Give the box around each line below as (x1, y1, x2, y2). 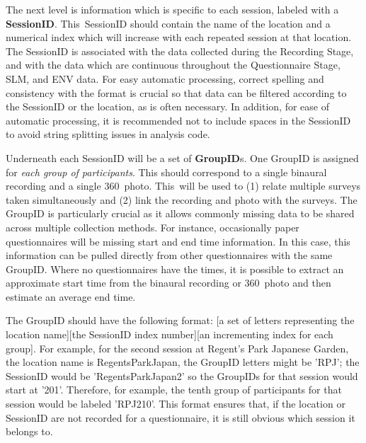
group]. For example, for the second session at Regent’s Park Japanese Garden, (6, 340, 349, 355)
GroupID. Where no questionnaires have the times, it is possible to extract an (6, 261, 344, 276)
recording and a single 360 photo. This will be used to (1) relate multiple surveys (6, 178, 361, 193)
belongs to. (6, 424, 53, 439)
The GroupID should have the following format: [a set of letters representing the (6, 313, 355, 328)
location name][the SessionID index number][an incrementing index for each (6, 327, 333, 342)
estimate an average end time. (6, 289, 136, 304)
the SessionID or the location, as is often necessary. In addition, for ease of (6, 99, 330, 114)
